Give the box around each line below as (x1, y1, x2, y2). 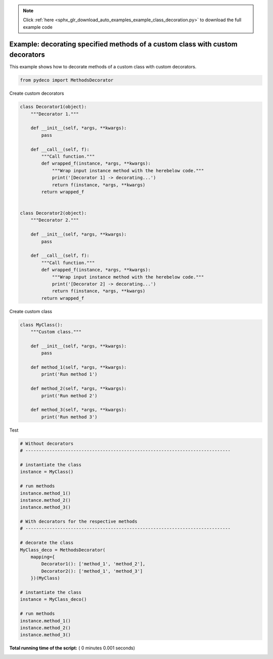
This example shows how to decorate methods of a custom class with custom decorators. (9, 64, 197, 70)
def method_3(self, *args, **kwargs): (30, 407, 127, 413)
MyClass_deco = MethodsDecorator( (20, 547, 106, 553)
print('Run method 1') (41, 371, 98, 377)
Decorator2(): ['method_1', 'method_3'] (41, 568, 143, 574)
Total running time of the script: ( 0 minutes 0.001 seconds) (9, 645, 135, 651)
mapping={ (30, 554, 55, 560)
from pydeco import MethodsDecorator (20, 77, 114, 83)
